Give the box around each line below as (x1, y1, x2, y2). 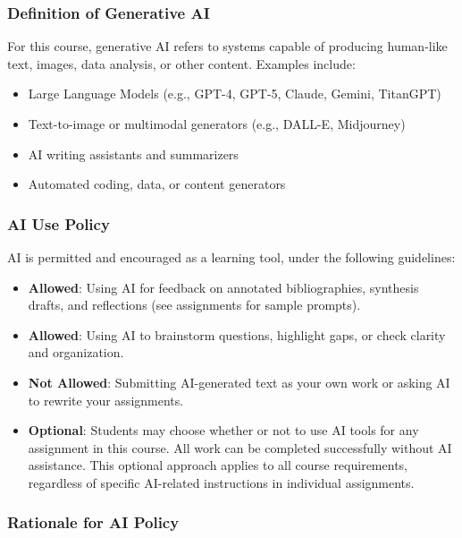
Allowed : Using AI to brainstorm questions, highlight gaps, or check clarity (28, 325, 446, 344)
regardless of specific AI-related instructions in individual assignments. (28, 473, 415, 491)
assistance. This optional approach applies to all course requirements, (28, 456, 407, 474)
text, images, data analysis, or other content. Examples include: (7, 54, 356, 73)
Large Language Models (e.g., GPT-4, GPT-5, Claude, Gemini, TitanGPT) (28, 84, 441, 103)
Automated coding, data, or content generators (28, 175, 286, 193)
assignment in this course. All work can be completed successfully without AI (28, 438, 452, 457)
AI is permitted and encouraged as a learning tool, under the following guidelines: (7, 248, 456, 266)
